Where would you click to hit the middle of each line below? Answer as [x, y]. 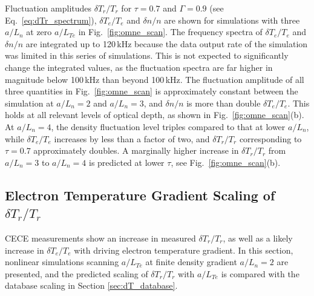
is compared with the [260, 273]
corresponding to [270, 138]
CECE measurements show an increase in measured [100, 238]
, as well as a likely [258, 238]
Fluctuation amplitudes [48, 8]
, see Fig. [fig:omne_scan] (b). [226, 162]
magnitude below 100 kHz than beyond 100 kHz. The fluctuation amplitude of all [155, 79]
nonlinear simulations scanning [62, 262]
